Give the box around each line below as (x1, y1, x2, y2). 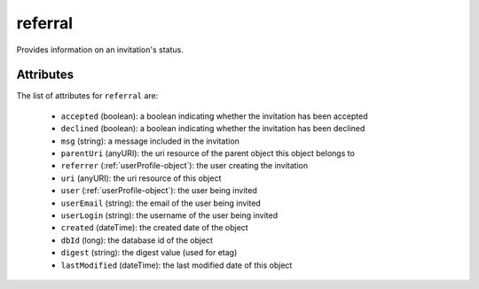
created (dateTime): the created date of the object (60, 223, 248, 233)
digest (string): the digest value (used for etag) (60, 247, 238, 258)
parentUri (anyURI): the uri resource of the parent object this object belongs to (60, 148, 355, 159)
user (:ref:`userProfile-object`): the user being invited (60, 185, 257, 196)
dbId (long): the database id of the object (60, 235, 213, 246)
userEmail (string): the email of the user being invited (60, 198, 261, 208)
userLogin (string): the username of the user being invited (60, 209, 279, 221)
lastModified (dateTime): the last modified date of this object (60, 260, 293, 270)
